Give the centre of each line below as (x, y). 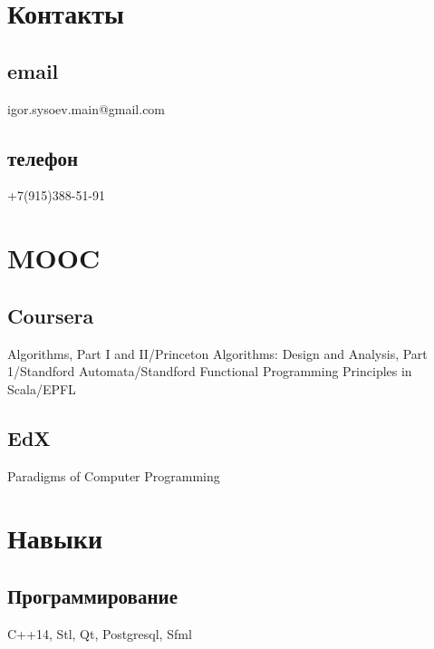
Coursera (51, 315)
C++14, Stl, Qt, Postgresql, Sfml (100, 633)
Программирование (92, 595)
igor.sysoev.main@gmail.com (87, 108)
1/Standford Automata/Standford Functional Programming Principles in (210, 371)
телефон (43, 157)
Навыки (55, 538)
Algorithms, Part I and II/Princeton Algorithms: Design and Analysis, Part (217, 353)
